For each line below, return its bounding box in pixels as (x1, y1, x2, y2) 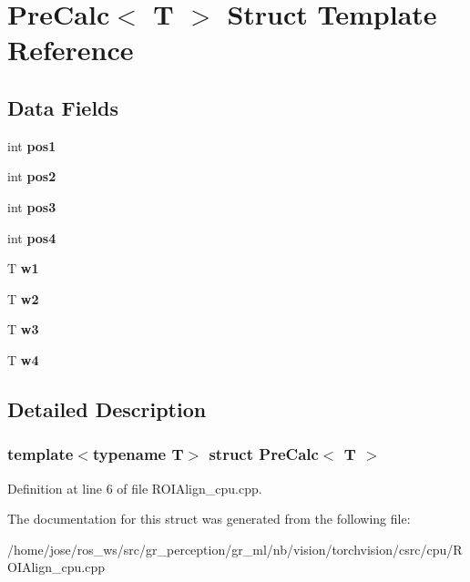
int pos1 (7, 136, 56, 155)
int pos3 (7, 197, 56, 216)
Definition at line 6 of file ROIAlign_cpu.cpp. (7, 478, 262, 497)
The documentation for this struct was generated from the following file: (7, 509, 411, 528)
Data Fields (7, 93, 119, 121)
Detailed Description (7, 394, 207, 423)
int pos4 (7, 228, 56, 247)
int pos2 (7, 167, 56, 186)
